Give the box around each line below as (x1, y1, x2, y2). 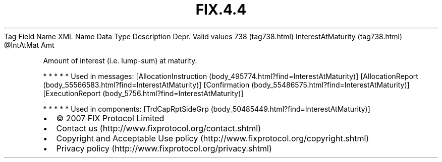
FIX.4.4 (195, 1, 247, 18)
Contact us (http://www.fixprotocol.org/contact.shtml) (56, 123, 261, 133)
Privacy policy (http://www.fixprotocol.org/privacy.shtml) (56, 143, 272, 153)
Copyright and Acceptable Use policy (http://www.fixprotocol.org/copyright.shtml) (56, 133, 369, 143)
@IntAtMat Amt (4, 40, 54, 49)
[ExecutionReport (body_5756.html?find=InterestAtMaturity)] (43, 89, 244, 98)
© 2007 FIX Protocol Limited (56, 113, 164, 123)
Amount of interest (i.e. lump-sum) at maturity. (43, 56, 197, 65)
